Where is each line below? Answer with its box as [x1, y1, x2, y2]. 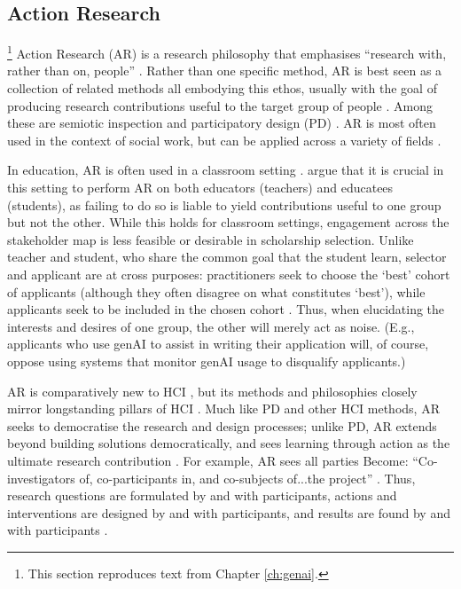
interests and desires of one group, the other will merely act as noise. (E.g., [7, 317, 415, 335]
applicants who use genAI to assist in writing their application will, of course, [7, 334, 429, 353]
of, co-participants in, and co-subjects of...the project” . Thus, [79, 468, 416, 487]
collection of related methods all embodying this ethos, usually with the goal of [7, 79, 437, 98]
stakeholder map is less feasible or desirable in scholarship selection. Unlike [7, 230, 414, 248]
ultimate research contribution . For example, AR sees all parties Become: [7, 451, 409, 469]
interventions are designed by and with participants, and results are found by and [7, 503, 450, 522]
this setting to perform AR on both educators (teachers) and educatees [7, 178, 394, 197]
